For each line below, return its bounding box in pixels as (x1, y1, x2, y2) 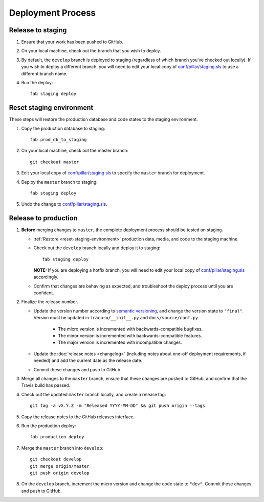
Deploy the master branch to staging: (21, 179, 98, 185)
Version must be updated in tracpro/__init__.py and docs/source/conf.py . (33, 315, 199, 321)
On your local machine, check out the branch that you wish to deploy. (21, 48, 161, 54)
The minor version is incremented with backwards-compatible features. (58, 333, 202, 339)
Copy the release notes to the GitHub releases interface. (21, 414, 135, 420)
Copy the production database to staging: (21, 125, 105, 131)
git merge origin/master (30, 463, 89, 469)
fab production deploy (30, 434, 85, 440)
